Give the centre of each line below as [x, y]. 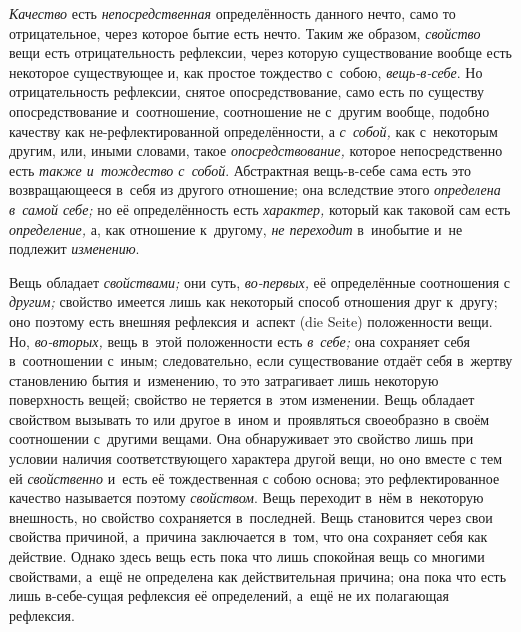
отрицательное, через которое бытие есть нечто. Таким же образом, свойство [245, 32]
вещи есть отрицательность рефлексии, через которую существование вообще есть [260, 52]
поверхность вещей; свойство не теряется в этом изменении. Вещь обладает [242, 399]
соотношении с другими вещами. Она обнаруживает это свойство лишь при [241, 438]
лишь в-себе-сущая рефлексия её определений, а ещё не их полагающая [229, 595]
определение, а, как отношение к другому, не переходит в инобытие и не [236, 228]
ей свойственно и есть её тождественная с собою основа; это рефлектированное [254, 477]
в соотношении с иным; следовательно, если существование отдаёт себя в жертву [261, 360]
